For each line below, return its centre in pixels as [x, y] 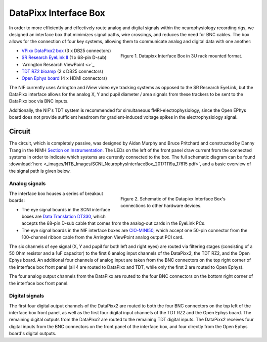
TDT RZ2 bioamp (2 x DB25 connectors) [63, 71]
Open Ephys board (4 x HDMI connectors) [64, 78]
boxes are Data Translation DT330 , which [64, 217]
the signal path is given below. [40, 171]
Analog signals [27, 184]
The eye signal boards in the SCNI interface [66, 209]
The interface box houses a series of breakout [56, 194]
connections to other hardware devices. [161, 206]
